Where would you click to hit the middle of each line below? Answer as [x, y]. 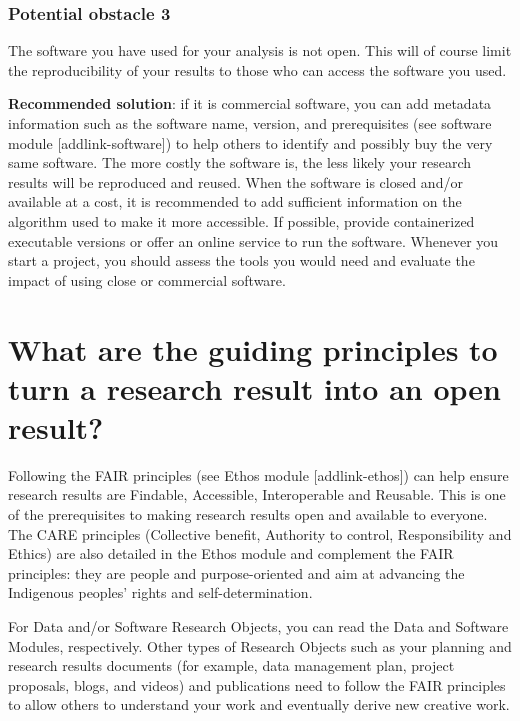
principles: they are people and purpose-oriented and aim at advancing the [236, 572]
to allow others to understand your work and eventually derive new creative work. [259, 704]
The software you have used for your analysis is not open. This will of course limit [260, 50]
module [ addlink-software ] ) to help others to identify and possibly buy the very [250, 142]
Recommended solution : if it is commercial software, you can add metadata [250, 103]
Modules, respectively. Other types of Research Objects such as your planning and [260, 645]
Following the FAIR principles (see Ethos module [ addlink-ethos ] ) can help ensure [258, 474]
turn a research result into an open [254, 387]
